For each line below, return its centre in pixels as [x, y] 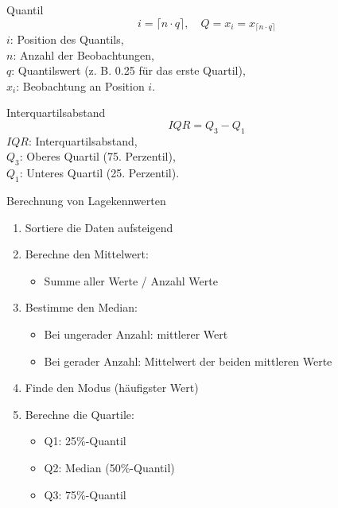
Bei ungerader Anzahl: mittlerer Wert [136, 333]
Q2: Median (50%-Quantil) [109, 467]
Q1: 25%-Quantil [85, 441]
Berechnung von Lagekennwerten [86, 200]
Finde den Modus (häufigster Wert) [112, 388]
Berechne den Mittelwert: [87, 254]
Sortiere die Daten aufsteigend [99, 227]
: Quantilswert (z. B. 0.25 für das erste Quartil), [128, 70]
